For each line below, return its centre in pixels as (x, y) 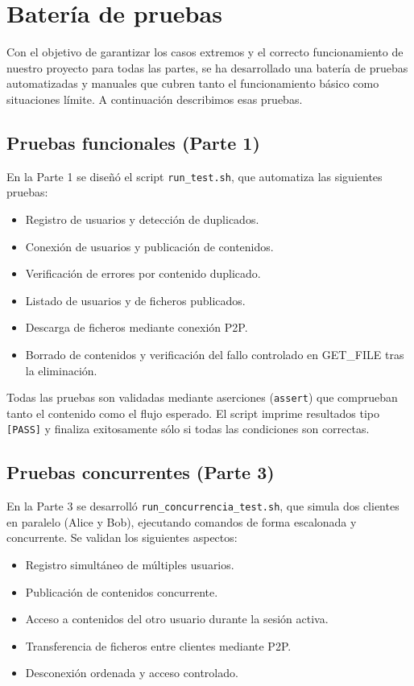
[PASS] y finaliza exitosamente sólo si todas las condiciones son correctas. (188, 429)
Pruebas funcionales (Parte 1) (133, 142)
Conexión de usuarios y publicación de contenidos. (149, 246)
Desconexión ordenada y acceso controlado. (132, 673)
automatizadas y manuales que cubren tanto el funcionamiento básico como (193, 83)
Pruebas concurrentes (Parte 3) (141, 472)
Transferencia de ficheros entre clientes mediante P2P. (158, 645)
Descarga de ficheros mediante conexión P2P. (137, 327)
